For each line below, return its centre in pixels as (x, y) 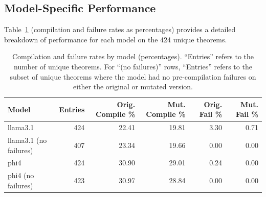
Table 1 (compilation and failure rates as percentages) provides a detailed (120, 29)
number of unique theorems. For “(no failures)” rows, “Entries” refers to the (133, 66)
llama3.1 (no (27, 140)
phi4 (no (21, 175)
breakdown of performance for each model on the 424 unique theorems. (116, 39)
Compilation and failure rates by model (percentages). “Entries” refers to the (133, 56)
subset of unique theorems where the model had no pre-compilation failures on (133, 76)
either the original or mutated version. (133, 87)
